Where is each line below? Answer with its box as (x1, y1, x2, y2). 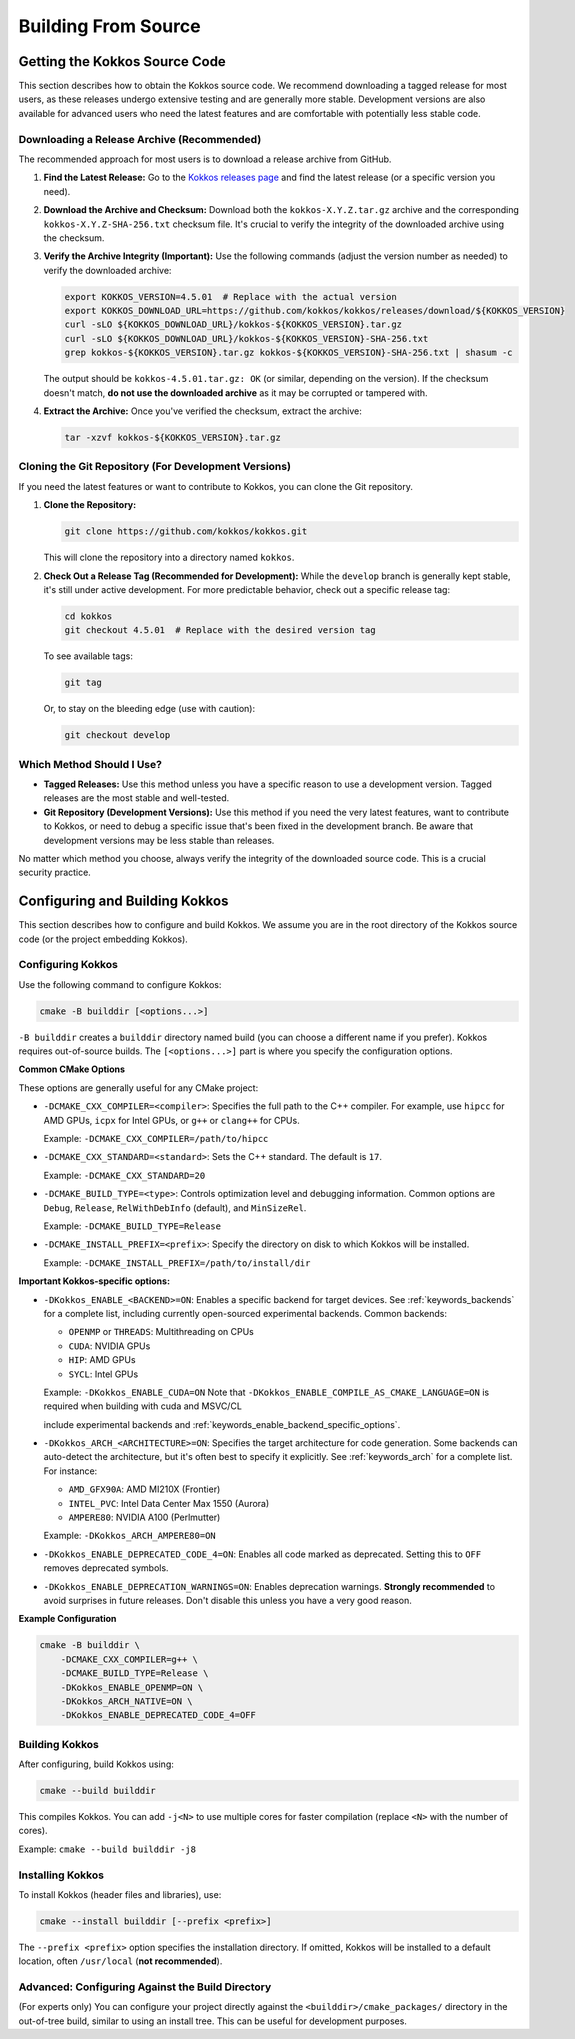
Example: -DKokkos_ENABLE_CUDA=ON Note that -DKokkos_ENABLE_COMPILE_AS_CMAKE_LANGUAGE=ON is (43, 1386, 490, 1398)
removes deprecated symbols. (43, 1562, 169, 1574)
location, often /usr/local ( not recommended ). (18, 1955, 223, 1967)
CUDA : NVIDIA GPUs (68, 1340, 151, 1352)
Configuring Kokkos (18, 958, 119, 972)
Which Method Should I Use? (18, 757, 162, 771)
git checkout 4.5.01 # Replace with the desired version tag (64, 625, 376, 636)
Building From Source (18, 15, 201, 37)
